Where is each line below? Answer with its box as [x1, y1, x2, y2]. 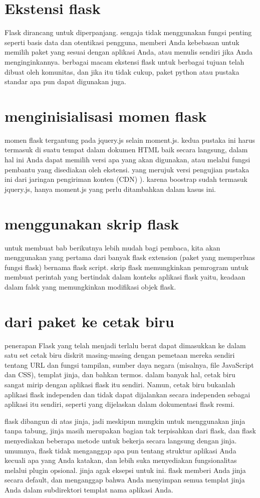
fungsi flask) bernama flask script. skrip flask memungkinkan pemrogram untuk [5, 262, 248, 272]
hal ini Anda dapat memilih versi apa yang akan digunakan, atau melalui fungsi [5, 154, 250, 164]
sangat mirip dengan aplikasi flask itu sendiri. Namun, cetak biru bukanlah [5, 379, 235, 389]
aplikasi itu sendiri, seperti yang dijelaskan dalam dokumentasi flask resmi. [5, 399, 235, 409]
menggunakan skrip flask [5, 213, 179, 233]
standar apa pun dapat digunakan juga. [5, 76, 126, 87]
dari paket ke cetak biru [5, 311, 174, 331]
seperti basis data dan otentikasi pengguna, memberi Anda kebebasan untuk [5, 37, 239, 47]
